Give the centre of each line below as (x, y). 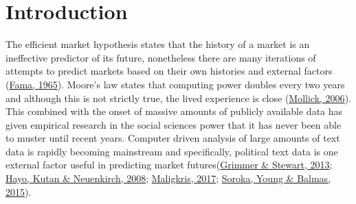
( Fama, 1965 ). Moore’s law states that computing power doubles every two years (175, 84)
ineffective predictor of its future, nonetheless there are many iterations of (161, 57)
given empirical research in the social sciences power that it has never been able (174, 124)
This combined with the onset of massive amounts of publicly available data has (174, 111)
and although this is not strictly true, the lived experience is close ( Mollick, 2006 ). (178, 98)
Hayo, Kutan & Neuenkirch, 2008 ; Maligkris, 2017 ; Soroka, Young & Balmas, (168, 178)
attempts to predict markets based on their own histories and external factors (169, 71)
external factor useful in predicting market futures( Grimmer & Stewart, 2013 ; (169, 165)
